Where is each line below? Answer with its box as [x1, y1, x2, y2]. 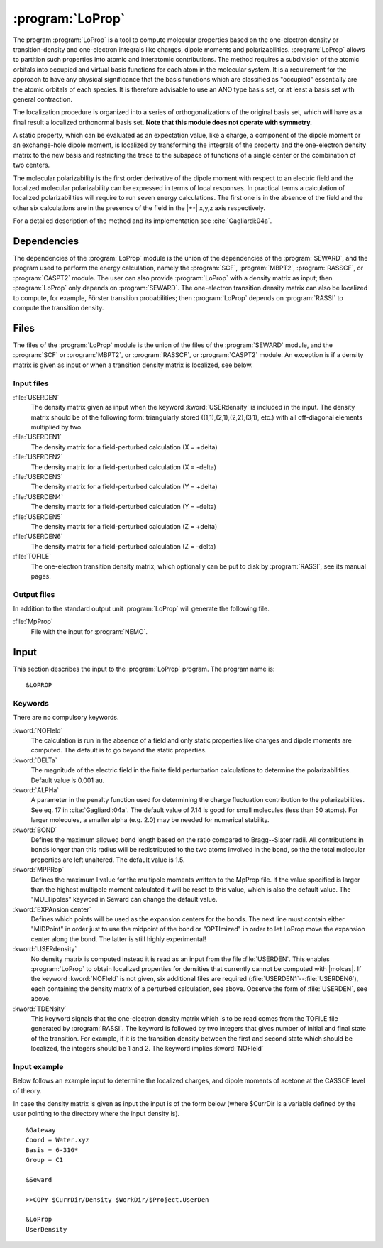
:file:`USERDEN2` [13, 453, 63, 461]
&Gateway [26, 1126, 56, 1134]
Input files [13, 378, 49, 388]
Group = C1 [26, 1156, 64, 1164]
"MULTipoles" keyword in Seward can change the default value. [30, 895, 218, 904]
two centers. [13, 160, 50, 170]
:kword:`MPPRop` [13, 865, 65, 874]
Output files [13, 589, 55, 599]
